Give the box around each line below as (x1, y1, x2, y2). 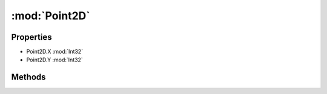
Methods (11, 72, 46, 83)
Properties (11, 32, 52, 42)
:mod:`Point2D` (11, 9, 90, 22)
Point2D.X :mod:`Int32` (26, 48, 84, 55)
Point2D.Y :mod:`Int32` (26, 56, 83, 63)
